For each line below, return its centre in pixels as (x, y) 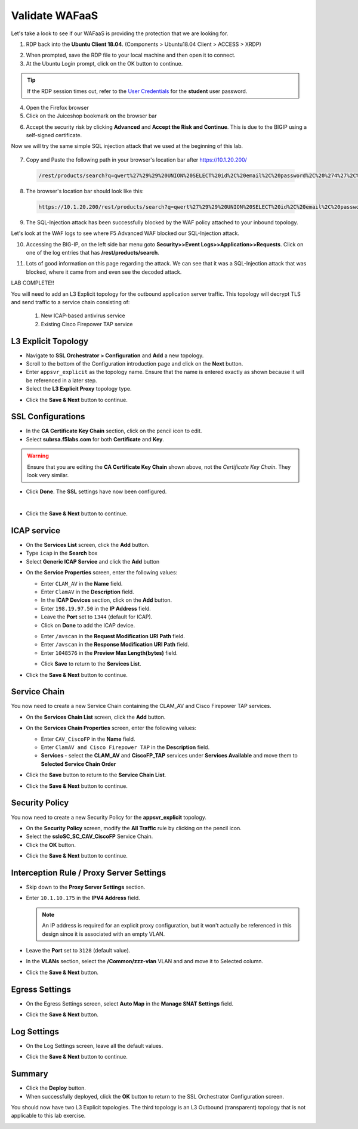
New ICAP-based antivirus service (83, 315)
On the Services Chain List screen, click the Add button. (96, 717)
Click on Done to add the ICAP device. (88, 625)
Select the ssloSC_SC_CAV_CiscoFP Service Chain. (89, 836)
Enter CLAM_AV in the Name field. (82, 583)
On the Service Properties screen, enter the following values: (102, 573)
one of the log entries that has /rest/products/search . (92, 252)
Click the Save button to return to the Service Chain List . (96, 775)
